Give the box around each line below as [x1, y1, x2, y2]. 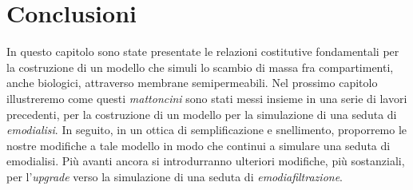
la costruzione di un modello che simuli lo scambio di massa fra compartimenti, [6, 58, 394, 75]
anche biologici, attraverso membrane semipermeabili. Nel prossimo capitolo [6, 74, 378, 91]
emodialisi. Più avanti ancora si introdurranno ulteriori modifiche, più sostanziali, [6, 152, 405, 169]
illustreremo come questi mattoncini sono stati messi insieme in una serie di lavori [6, 89, 407, 106]
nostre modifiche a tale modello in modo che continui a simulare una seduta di [6, 137, 391, 153]
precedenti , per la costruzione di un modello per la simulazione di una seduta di [6, 105, 397, 122]
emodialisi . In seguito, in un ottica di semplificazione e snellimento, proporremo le [6, 121, 407, 138]
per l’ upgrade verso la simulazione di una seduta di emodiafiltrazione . [6, 168, 343, 184]
